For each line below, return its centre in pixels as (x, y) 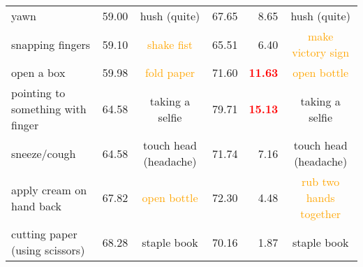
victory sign (321, 52)
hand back (37, 205)
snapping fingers (51, 44)
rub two (321, 181)
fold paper (170, 72)
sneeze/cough (44, 153)
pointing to (38, 93)
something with (49, 109)
